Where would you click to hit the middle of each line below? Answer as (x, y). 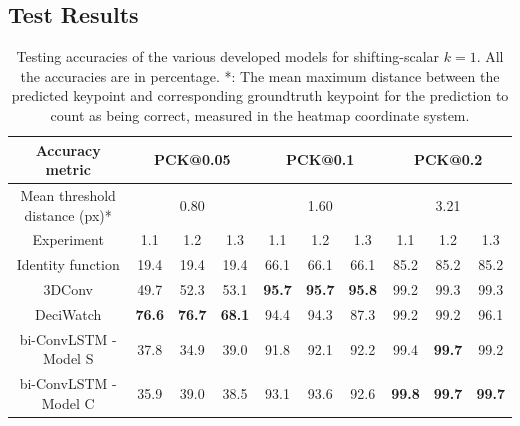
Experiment (68, 239)
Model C (68, 402)
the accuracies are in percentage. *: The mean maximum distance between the (260, 75)
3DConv (68, 289)
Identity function (68, 264)
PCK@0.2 (448, 159)
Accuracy (68, 149)
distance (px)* (68, 214)
